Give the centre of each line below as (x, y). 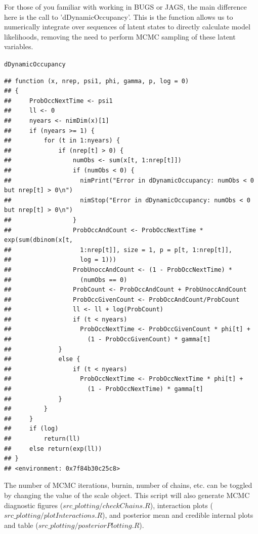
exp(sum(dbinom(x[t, (39, 240)
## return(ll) (42, 439)
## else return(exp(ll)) (53, 449)
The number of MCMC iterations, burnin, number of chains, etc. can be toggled (128, 485)
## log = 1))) (60, 260)
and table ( (21, 525)
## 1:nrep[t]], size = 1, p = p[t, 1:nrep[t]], (118, 250)
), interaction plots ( (181, 505)
